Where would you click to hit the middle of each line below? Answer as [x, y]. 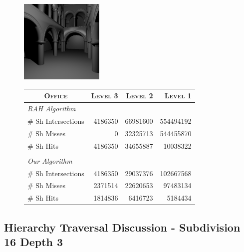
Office [56, 96]
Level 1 [178, 96]
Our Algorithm [50, 160]
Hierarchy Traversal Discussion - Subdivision [122, 227]
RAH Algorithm [52, 109]
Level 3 [105, 96]
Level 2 [139, 96]
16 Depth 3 [34, 242]
